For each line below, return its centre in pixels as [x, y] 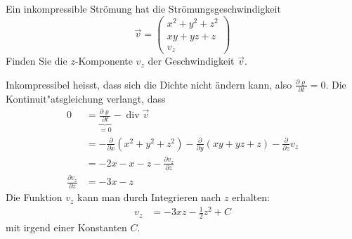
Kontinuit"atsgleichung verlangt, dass [86, 99]
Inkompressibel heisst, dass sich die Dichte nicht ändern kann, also [149, 84]
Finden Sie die [37, 61]
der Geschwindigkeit [191, 61]
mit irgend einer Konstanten [66, 227]
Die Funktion [34, 197]
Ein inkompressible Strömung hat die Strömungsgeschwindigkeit [143, 8]
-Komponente [104, 61]
